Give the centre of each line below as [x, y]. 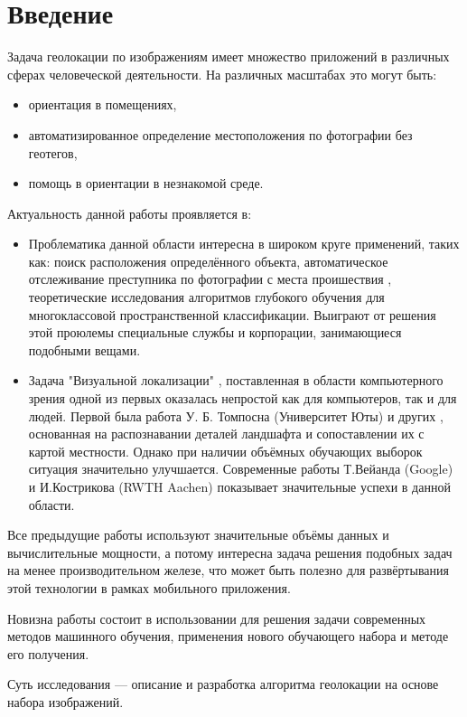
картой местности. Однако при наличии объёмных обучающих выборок [225, 451]
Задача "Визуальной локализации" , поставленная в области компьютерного [236, 380]
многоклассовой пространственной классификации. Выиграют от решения [232, 314]
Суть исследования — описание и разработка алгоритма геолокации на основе [223, 684]
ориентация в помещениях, [103, 104]
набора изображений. [65, 701]
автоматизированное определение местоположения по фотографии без [220, 134]
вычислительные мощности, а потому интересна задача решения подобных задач [230, 552]
